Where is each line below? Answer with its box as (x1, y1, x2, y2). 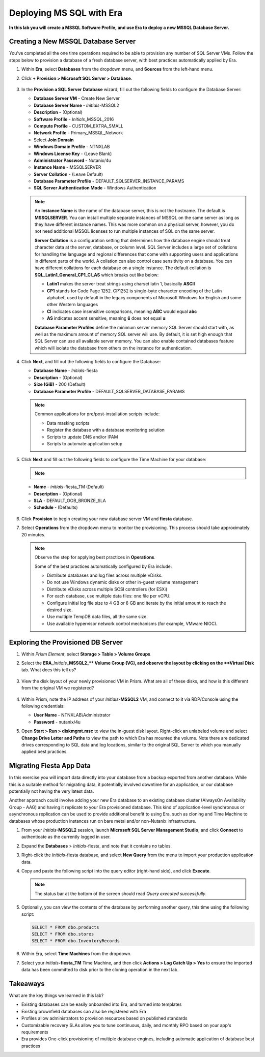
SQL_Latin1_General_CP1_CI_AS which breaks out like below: (34, 272, 159, 278)
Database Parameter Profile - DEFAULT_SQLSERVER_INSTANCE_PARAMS (33, 178, 185, 184)
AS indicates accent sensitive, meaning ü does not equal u (47, 315, 166, 321)
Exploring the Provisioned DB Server (9, 638, 123, 647)
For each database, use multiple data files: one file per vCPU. (47, 593, 171, 599)
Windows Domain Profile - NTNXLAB (33, 144, 110, 150)
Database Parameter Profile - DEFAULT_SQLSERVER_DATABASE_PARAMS (33, 388, 185, 394)
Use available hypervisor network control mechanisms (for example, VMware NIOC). (47, 621, 218, 626)
